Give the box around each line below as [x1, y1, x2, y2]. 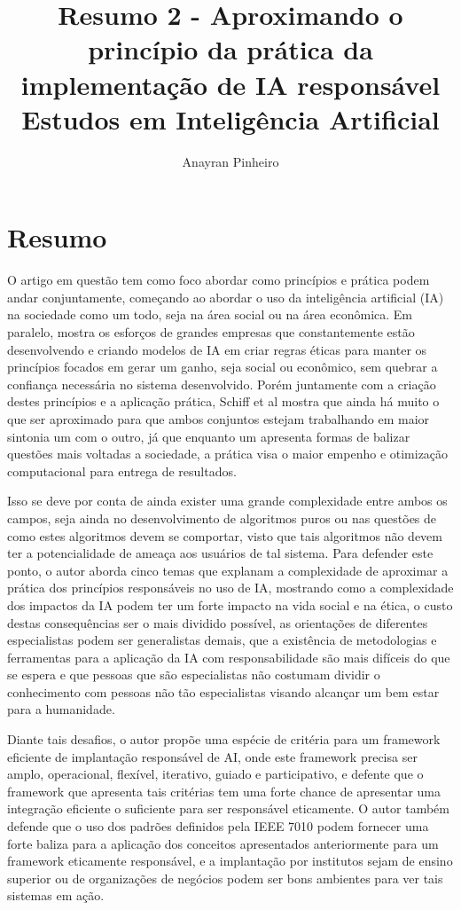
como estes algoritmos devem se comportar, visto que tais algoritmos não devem [7, 526, 442, 545]
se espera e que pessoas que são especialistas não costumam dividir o [7, 665, 380, 684]
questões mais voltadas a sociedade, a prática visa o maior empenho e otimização [7, 444, 449, 463]
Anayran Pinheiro [182, 152, 279, 170]
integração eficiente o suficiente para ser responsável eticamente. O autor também [7, 799, 449, 818]
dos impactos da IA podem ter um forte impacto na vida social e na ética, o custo [7, 595, 453, 614]
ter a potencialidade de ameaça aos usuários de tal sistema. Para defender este [7, 544, 434, 562]
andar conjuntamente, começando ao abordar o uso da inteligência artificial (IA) [7, 287, 444, 306]
